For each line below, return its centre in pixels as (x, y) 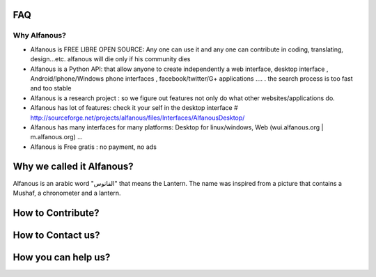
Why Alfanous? (39, 35)
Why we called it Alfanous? (73, 167)
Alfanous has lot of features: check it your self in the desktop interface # (134, 108)
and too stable (51, 88)
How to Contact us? (56, 235)
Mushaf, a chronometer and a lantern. (67, 193)
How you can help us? (62, 257)
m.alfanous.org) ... (56, 137)
